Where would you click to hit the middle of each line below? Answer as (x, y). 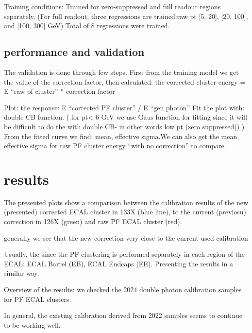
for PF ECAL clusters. (38, 299)
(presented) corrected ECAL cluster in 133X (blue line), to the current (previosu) (125, 212)
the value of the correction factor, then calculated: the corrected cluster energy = (125, 81)
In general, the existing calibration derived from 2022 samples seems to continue (123, 315)
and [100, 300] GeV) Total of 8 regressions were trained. (87, 26)
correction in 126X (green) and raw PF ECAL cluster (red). (93, 221)
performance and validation (74, 52)
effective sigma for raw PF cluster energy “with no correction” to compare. (115, 146)
